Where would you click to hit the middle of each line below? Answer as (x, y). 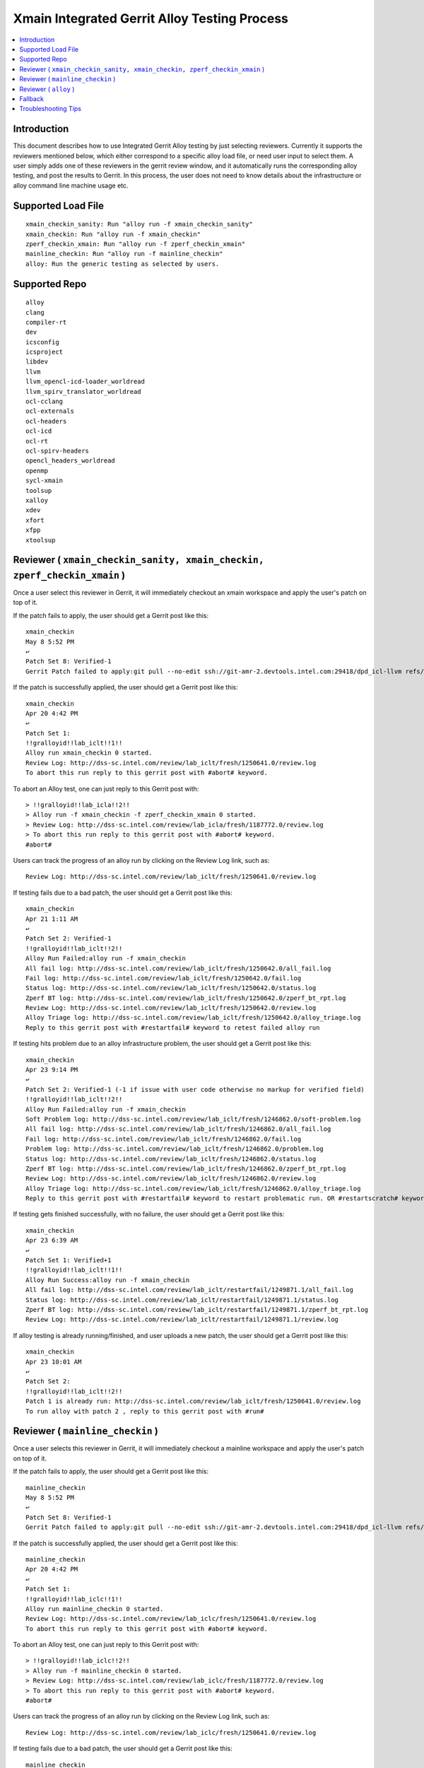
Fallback (31, 98)
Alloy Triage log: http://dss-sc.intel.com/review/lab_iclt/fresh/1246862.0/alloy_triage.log (193, 1188)
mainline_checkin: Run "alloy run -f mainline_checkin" (124, 254)
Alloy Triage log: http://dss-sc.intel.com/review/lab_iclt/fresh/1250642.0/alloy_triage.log (193, 1018)
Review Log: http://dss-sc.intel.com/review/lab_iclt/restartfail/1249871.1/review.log (182, 1320)
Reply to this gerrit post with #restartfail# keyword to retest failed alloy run (173, 1028)
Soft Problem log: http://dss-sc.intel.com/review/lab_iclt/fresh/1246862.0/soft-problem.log (193, 1119)
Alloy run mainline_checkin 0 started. (95, 1609)
